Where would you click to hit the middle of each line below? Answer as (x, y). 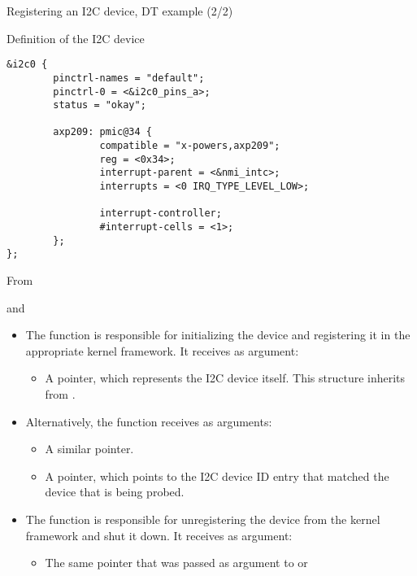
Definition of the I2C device (76, 38)
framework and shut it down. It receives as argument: (159, 535)
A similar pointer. (89, 449)
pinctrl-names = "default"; (129, 78)
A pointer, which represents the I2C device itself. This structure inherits (225, 378)
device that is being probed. (115, 492)
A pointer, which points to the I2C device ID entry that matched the (217, 476)
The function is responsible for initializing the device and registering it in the (218, 335)
